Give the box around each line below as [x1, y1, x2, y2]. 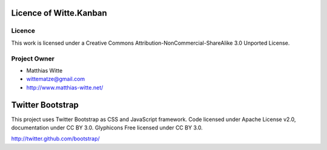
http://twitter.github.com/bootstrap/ [11, 135, 100, 142]
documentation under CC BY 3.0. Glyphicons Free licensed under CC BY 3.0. [11, 124, 203, 131]
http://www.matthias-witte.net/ [26, 83, 104, 91]
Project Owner [11, 54, 54, 63]
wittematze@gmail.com [26, 76, 85, 83]
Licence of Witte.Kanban [11, 8, 107, 18]
